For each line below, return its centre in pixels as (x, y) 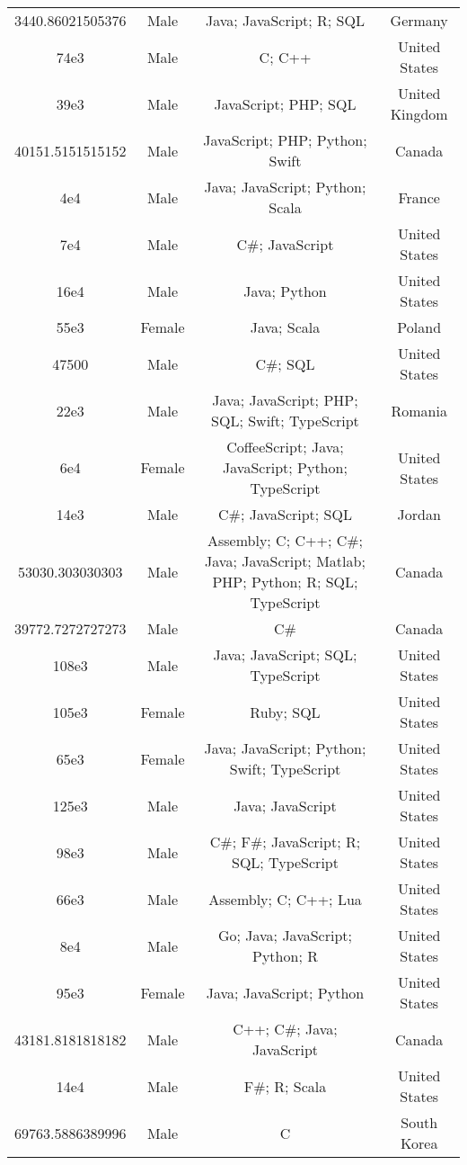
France (419, 197)
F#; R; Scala (285, 1086)
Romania (419, 410)
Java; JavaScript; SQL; (285, 654)
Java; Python (285, 291)
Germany (419, 20)
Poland (419, 327)
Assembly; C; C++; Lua (285, 899)
